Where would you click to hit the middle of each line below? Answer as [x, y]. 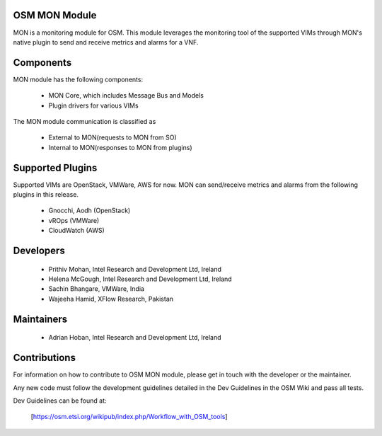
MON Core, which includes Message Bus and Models [126, 96]
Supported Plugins [55, 167]
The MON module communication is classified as [85, 121]
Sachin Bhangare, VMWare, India [97, 289]
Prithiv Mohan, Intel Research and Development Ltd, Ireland [135, 269]
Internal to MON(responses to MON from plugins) [120, 147]
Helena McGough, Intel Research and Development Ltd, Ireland [140, 279]
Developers [39, 251]
